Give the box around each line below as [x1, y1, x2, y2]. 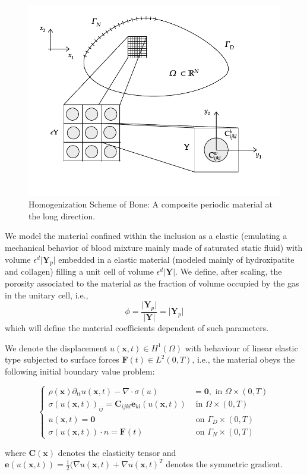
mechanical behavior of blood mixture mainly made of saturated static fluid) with [5, 241, 303, 254]
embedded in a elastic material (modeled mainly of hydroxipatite [58, 253, 295, 265]
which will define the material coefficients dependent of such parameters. [5, 322, 269, 334]
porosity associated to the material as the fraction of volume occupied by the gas [5, 277, 299, 289]
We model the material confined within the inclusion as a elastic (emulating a [5, 229, 287, 242]
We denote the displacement [5, 341, 107, 354]
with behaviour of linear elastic [185, 341, 298, 354]
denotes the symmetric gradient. [166, 458, 283, 470]
